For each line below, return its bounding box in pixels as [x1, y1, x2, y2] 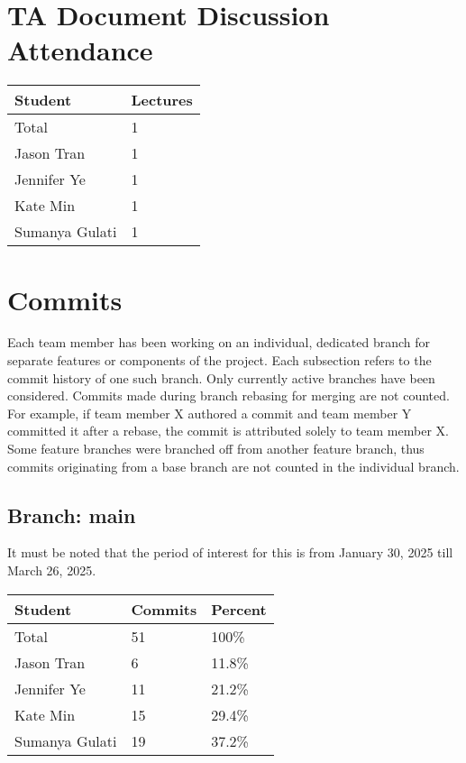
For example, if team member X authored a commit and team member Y [7, 403, 412, 422]
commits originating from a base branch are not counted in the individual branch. [7, 456, 460, 475]
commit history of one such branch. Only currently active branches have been [7, 368, 435, 387]
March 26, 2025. [7, 560, 96, 579]
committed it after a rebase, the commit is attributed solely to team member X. [7, 421, 449, 440]
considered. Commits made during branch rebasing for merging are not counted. [7, 386, 450, 405]
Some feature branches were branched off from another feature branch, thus [7, 439, 425, 457]
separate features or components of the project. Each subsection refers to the [7, 351, 432, 370]
